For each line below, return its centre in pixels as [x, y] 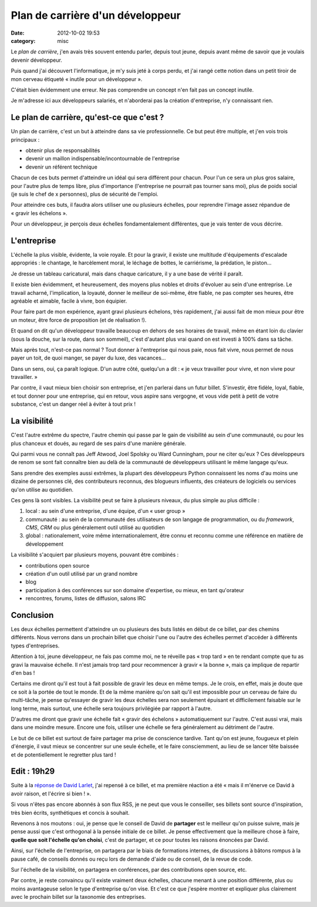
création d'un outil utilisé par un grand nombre [82, 574]
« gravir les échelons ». [39, 213]
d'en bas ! [23, 673]
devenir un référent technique [62, 167]
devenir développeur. [37, 60]
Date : [18, 33]
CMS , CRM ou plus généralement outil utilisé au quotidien [95, 528]
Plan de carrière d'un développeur [96, 15]
